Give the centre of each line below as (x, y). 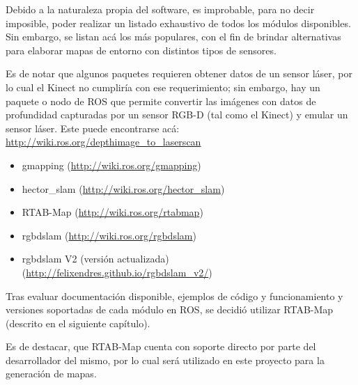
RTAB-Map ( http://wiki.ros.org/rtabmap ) (112, 212)
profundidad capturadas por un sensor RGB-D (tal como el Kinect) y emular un (177, 115)
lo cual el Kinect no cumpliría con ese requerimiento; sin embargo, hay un (163, 87)
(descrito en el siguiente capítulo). (78, 323)
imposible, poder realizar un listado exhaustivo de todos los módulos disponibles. (178, 23)
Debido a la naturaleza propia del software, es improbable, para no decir (160, 9)
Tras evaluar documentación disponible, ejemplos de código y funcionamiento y (174, 296)
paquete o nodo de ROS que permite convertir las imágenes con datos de (161, 101)
